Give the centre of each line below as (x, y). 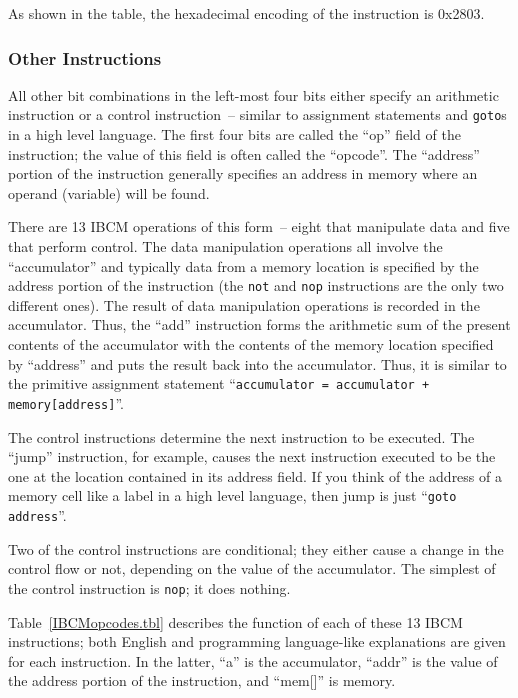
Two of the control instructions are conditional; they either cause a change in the (256, 548)
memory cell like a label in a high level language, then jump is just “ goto (232, 495)
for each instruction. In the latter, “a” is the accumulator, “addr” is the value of (253, 660)
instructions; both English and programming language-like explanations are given (257, 641)
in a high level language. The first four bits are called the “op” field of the (234, 134)
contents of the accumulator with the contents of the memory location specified (251, 344)
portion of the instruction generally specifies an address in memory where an (243, 173)
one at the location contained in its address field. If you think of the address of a (255, 475)
